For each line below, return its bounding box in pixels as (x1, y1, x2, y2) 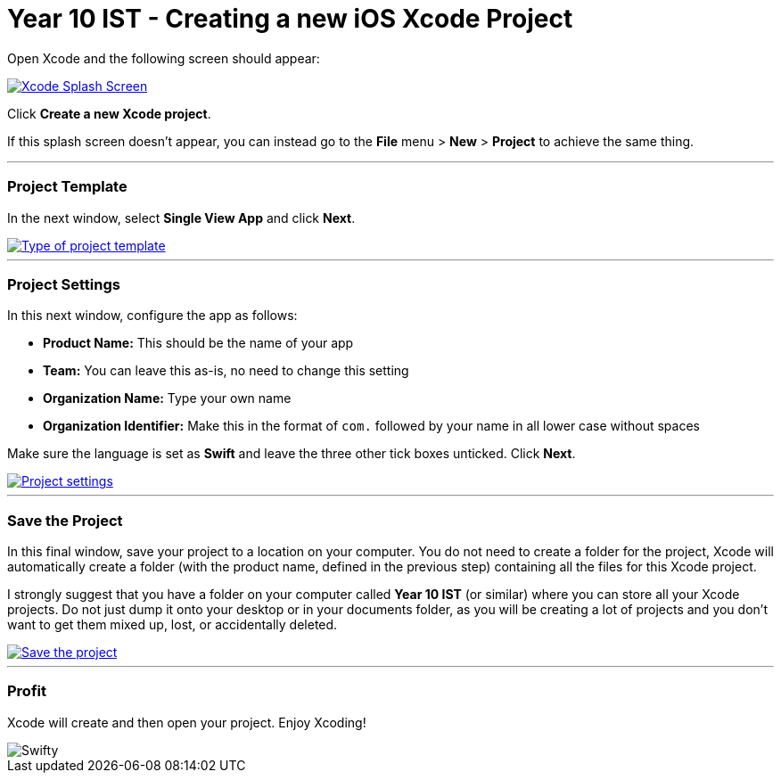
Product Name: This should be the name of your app (43, 335, 354, 351)
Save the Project (7, 511, 123, 530)
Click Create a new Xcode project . (7, 105, 211, 121)
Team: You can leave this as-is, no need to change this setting (43, 363, 409, 379)
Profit (7, 682, 46, 701)
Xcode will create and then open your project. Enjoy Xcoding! (7, 714, 366, 730)
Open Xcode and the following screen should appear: (7, 50, 320, 66)
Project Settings (7, 275, 120, 293)
